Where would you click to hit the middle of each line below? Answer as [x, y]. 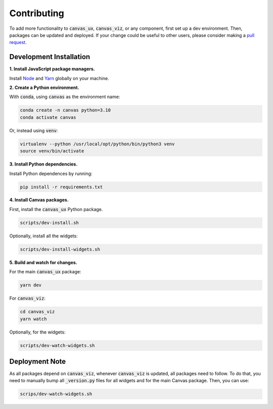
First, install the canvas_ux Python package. [56, 209]
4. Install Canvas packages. [39, 200]
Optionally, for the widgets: [37, 332]
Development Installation [50, 57]
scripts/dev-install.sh [50, 222]
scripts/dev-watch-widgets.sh [57, 345]
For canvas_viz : [27, 298]
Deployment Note [38, 361]
